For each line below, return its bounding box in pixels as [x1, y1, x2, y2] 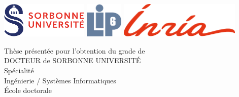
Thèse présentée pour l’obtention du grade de [4, 45, 145, 56]
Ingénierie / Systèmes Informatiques [4, 75, 116, 85]
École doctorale [4, 85, 52, 95]
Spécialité [4, 65, 34, 76]
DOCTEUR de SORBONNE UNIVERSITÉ [4, 55, 141, 66]
